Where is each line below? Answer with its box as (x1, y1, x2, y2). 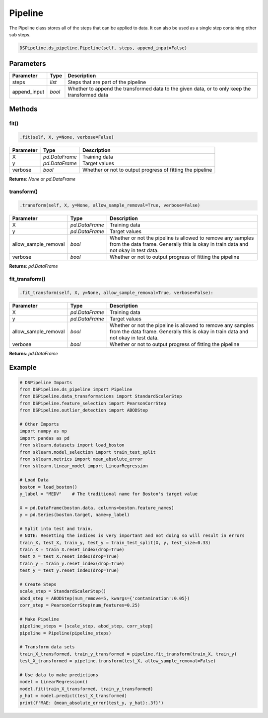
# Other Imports (19, 421, 60, 427)
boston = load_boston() (19, 484, 78, 490)
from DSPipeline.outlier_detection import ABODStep (19, 408, 148, 413)
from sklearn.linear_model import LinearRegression (19, 463, 148, 469)
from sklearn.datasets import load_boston (19, 442, 125, 448)
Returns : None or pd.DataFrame (9, 176, 76, 182)
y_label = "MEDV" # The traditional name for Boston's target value (19, 491, 198, 497)
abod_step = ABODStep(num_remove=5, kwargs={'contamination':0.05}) (19, 595, 190, 601)
